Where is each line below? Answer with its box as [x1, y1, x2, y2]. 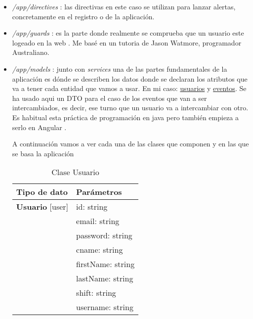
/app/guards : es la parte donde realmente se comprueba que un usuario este [12, 28, 244, 38]
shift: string [76, 287, 116, 299]
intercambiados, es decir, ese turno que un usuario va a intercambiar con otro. [12, 102, 249, 113]
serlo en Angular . [12, 122, 67, 132]
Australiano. [12, 47, 49, 57]
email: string [76, 215, 120, 227]
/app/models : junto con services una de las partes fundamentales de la [12, 63, 227, 74]
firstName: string [76, 258, 135, 270]
